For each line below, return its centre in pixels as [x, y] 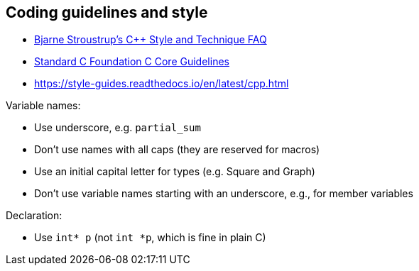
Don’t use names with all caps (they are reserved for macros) [177, 150]
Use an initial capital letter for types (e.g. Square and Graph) [175, 172]
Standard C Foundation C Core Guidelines [132, 62]
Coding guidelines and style [107, 12]
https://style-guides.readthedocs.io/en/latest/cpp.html [162, 84]
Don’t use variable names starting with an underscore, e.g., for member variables [224, 194]
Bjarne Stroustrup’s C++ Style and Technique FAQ [151, 40]
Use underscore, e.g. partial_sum [118, 128]
